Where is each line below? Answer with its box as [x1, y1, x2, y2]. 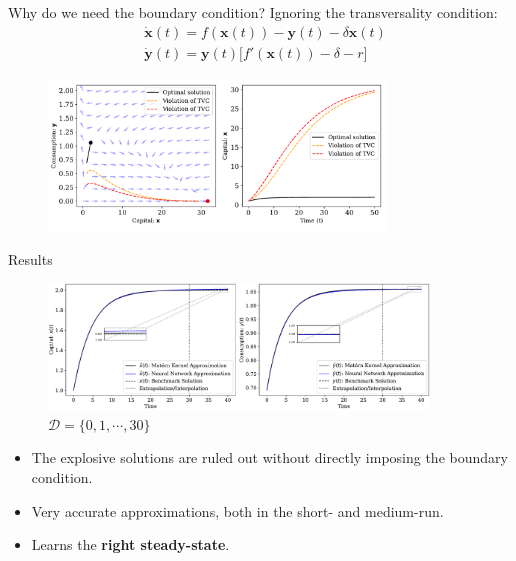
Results [8, 248, 53, 269]
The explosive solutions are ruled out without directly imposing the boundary [31, 447, 508, 468]
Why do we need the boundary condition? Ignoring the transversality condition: [8, 2, 498, 22]
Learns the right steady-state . [31, 534, 230, 555]
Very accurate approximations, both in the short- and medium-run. [31, 500, 444, 521]
